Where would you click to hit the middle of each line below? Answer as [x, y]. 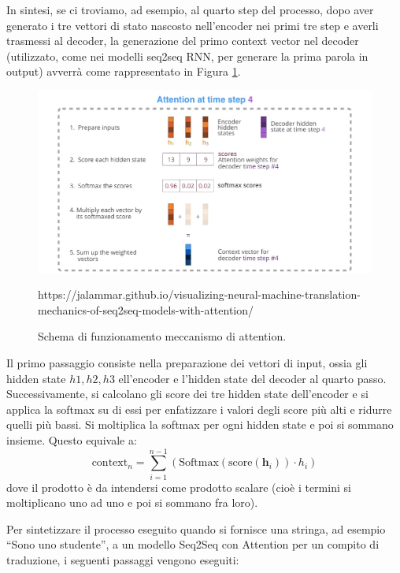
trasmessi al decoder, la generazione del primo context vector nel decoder [183, 41]
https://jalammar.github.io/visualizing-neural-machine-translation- [199, 294]
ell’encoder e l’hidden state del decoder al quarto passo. [252, 378]
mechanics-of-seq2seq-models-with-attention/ [146, 309]
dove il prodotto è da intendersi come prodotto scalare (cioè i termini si [179, 487]
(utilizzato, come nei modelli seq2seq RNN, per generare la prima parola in [187, 56]
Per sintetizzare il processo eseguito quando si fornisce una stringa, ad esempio [196, 528]
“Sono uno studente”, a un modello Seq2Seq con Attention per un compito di [193, 544]
